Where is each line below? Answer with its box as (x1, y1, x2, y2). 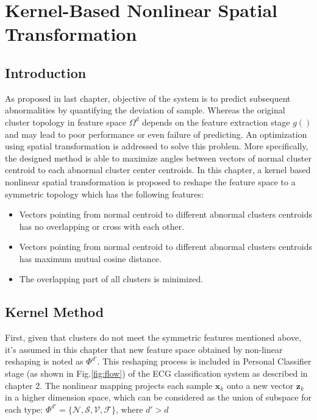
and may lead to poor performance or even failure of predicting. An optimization (5, 127, 307, 140)
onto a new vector (226, 379, 294, 391)
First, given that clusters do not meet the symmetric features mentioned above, (5, 331, 302, 344)
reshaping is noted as (5, 355, 84, 368)
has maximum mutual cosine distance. (19, 252, 162, 265)
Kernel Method (5, 302, 104, 321)
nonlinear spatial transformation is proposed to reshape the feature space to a (5, 175, 296, 188)
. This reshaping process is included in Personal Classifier (97, 355, 312, 368)
